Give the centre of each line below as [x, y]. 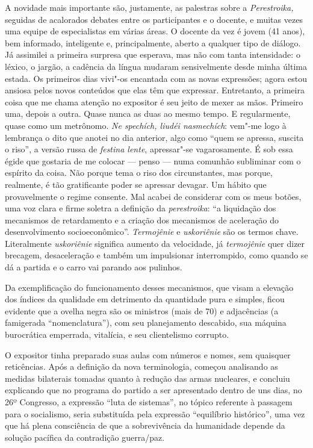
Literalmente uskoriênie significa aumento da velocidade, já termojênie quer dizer [155, 243]
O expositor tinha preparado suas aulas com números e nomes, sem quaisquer [148, 354]
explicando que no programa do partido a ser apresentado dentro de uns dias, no [153, 390]
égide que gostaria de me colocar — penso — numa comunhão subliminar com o [153, 160]
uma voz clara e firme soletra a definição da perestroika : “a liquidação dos [141, 208]
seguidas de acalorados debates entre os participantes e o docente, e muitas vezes [154, 19]
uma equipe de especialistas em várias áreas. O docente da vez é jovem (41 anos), [155, 31]
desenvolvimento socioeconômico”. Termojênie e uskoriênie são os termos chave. [152, 232]
